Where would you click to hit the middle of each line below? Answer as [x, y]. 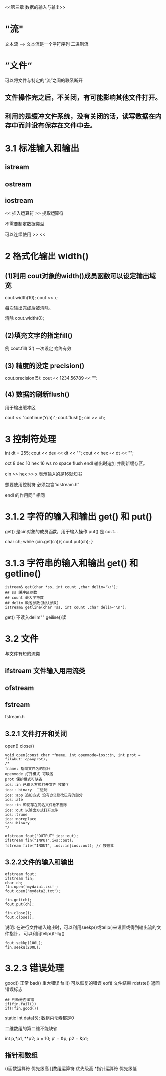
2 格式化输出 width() [47, 256]
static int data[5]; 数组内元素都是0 [40, 1018]
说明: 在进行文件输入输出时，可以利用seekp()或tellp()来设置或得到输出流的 [81, 927]
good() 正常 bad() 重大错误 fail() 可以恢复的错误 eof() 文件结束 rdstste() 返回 [83, 983]
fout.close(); [20, 917]
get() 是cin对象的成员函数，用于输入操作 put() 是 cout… [61, 531]
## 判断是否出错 [20, 999]
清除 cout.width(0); [25, 318]
